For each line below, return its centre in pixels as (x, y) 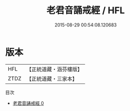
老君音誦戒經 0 (28, 103)
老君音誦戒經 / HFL (86, 10)
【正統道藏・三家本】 (52, 78)
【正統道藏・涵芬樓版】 (55, 69)
